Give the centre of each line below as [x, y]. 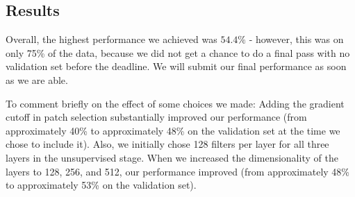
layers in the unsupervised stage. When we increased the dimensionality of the [172, 157]
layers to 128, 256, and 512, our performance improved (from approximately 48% [178, 171]
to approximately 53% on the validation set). [101, 185]
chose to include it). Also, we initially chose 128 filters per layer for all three [167, 144]
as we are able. [37, 79]
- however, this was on [296, 39]
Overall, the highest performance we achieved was [112, 39]
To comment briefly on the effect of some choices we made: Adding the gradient [175, 103]
